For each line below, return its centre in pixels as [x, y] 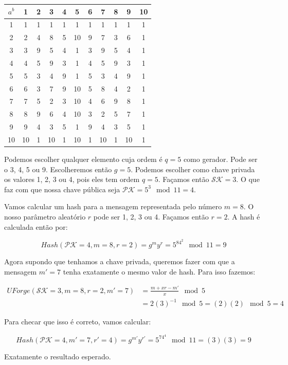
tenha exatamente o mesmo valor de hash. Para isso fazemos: [159, 271]
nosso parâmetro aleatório [45, 216]
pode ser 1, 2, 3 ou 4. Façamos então [151, 216]
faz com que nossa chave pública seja [62, 189]
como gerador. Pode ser [220, 159]
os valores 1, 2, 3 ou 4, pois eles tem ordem [72, 179]
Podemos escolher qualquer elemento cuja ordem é [83, 159]
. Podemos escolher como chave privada [193, 169]
